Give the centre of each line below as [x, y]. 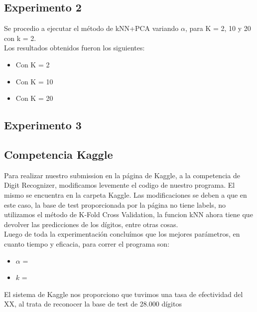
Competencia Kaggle [59, 154]
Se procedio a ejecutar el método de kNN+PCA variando [91, 28]
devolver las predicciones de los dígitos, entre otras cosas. [91, 224]
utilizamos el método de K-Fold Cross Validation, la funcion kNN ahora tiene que [128, 214]
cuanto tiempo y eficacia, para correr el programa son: [87, 243]
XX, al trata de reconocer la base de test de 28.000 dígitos [93, 304]
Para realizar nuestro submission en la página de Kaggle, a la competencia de [122, 175]
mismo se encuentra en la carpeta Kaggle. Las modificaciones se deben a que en [126, 194]
